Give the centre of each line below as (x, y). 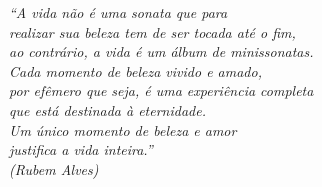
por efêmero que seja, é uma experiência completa (161, 90)
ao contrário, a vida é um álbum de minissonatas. (161, 51)
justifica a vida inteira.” (81, 149)
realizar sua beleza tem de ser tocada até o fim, (152, 31)
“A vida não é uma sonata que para (118, 12)
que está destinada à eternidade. (107, 109)
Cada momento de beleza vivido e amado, (135, 70)
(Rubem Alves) (54, 168)
